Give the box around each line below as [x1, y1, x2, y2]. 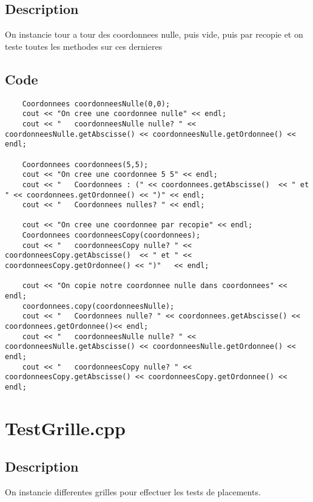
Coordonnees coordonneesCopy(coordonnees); [22, 231, 201, 240]
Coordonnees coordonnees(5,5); [22, 160, 149, 169]
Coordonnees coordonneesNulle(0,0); [22, 99, 170, 108]
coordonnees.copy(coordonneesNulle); [22, 301, 175, 311]
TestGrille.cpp [5, 415, 126, 440]
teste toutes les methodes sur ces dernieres [5, 40, 163, 52]
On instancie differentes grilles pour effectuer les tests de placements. [5, 486, 261, 498]
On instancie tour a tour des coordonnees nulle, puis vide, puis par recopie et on [5, 28, 303, 41]
